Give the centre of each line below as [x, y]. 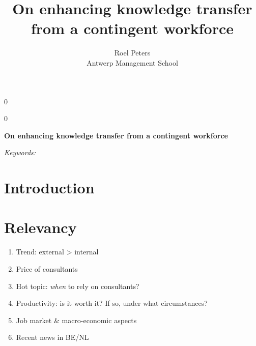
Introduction [49, 188]
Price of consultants [47, 268]
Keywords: [20, 152]
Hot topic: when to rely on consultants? [78, 286]
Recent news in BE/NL [52, 337]
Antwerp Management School [132, 62]
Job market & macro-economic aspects [76, 320]
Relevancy [40, 227]
